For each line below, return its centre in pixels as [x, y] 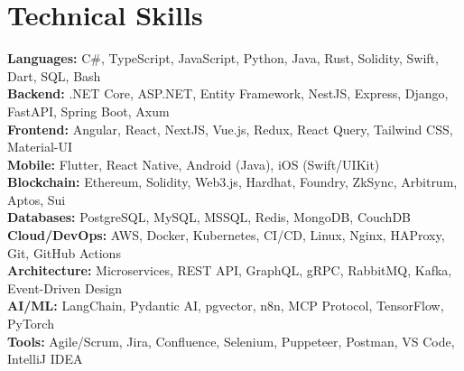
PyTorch [31, 324]
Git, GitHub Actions [64, 252]
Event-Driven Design [65, 288]
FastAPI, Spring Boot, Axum [88, 111]
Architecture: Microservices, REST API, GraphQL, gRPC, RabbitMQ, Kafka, [230, 270]
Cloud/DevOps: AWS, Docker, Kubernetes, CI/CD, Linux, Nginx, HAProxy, [226, 235]
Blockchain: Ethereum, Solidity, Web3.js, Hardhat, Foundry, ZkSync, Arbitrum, [232, 182]
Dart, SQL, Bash [54, 75]
